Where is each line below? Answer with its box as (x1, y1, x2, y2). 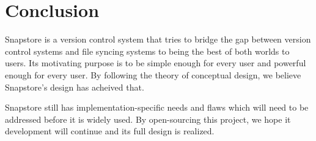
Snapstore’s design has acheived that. (5, 80, 144, 93)
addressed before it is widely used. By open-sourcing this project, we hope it (5, 112, 291, 125)
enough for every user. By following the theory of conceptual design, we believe (5, 68, 301, 81)
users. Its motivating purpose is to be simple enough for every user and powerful (5, 57, 306, 69)
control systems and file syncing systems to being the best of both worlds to (5, 44, 290, 57)
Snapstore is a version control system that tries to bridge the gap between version (5, 33, 311, 46)
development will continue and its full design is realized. (5, 125, 215, 137)
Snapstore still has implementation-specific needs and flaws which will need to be (5, 101, 309, 114)
